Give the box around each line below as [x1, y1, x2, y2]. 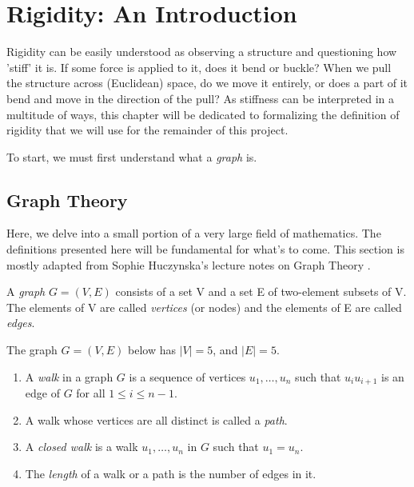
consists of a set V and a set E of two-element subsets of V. [115, 283, 407, 300]
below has [128, 341, 177, 358]
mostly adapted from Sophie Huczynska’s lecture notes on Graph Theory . [6, 256, 371, 273]
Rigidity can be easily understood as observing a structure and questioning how [6, 43, 397, 60]
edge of [25, 385, 60, 401]
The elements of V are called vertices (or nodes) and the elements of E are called [6, 298, 402, 315]
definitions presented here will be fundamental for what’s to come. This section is [6, 241, 404, 257]
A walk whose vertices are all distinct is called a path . [25, 411, 288, 428]
